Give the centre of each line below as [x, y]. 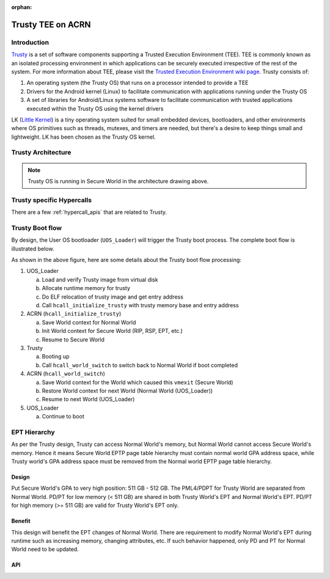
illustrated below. [33, 249]
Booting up [56, 357]
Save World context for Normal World [89, 322]
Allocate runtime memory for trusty [86, 288]
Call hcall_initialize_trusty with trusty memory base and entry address [140, 305]
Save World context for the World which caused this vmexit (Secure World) [137, 382]
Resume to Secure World [73, 340]
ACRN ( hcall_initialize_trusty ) [74, 314]
